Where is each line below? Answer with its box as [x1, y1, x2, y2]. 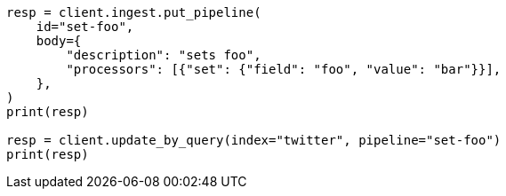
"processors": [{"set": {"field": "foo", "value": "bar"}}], [66, 62, 502, 76]
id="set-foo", [36, 20, 134, 34]
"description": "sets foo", [66, 48, 261, 62]
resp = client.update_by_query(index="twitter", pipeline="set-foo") [6, 133, 502, 147]
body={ [36, 34, 82, 48]
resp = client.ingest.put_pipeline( [6, 5, 261, 20]
